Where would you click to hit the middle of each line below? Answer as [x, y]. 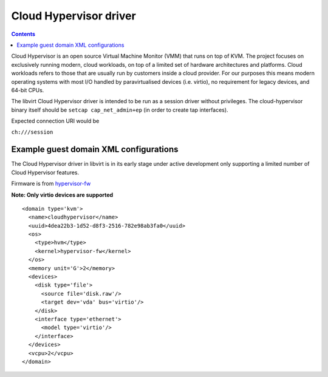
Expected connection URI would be [55, 121]
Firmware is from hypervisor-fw [51, 184]
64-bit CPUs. [28, 90]
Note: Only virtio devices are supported [62, 195]
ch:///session [32, 132]
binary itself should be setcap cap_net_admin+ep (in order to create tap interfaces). [120, 110]
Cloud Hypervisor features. [45, 172]
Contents [23, 34]
